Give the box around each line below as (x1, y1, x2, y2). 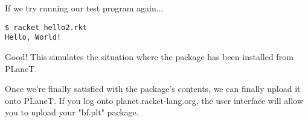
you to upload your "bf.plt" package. (5, 106, 139, 118)
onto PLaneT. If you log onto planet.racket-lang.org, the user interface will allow (5, 94, 303, 106)
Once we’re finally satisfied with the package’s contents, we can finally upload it (5, 82, 301, 95)
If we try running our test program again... (5, 2, 164, 14)
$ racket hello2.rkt (5, 23, 88, 32)
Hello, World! (5, 33, 62, 42)
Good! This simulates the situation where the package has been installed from (5, 50, 294, 63)
